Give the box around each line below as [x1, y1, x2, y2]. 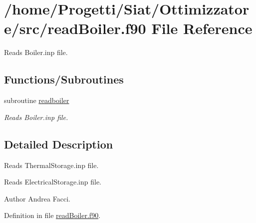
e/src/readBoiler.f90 [4, 18, 146, 38]
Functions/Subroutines [4, 71, 124, 87]
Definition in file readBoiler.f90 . [4, 210, 101, 220]
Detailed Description [4, 136, 113, 151]
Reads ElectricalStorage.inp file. [4, 176, 102, 187]
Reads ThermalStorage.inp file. [4, 159, 99, 170]
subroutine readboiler [4, 95, 69, 105]
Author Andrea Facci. [4, 193, 70, 203]
